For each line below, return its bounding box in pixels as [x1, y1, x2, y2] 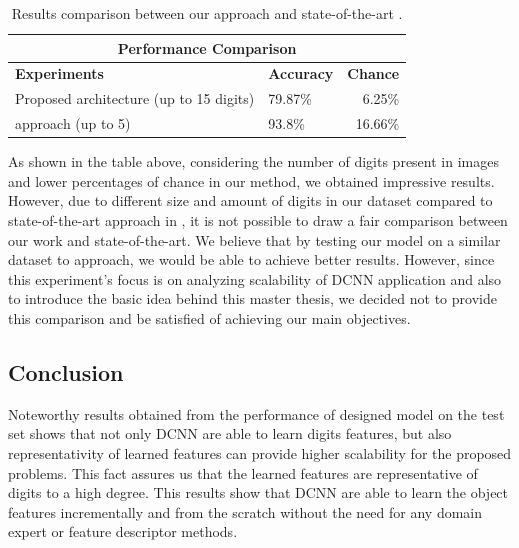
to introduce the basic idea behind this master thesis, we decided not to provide [8, 288, 497, 309]
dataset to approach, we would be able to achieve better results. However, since [8, 249, 495, 270]
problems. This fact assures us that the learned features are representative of [8, 462, 478, 483]
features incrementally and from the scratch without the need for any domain [8, 501, 483, 522]
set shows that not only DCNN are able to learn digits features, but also [8, 423, 452, 444]
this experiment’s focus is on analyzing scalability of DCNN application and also [8, 268, 502, 289]
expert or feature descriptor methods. [8, 521, 238, 542]
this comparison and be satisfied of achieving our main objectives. [8, 307, 411, 328]
